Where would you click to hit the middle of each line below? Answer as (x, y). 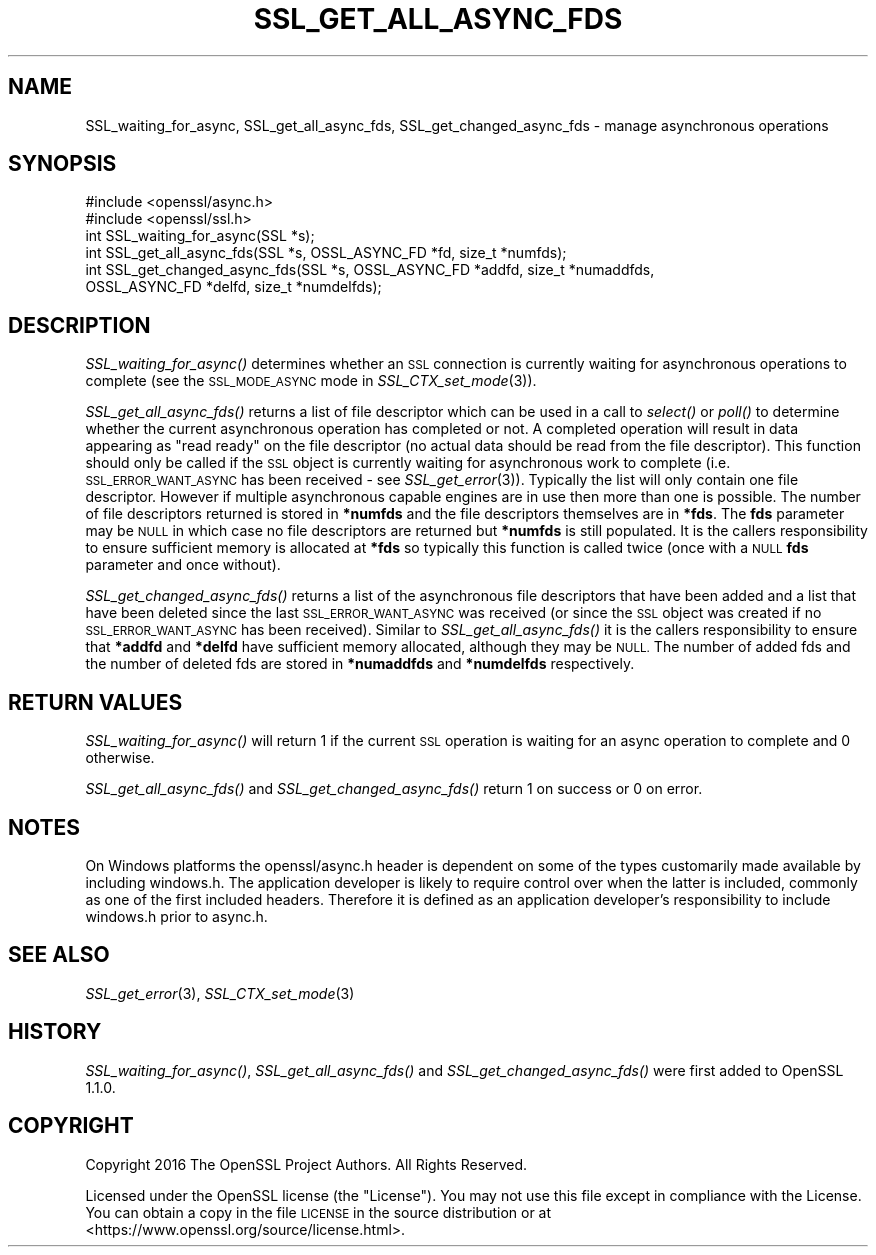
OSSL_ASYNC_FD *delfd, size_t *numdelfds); (233, 287)
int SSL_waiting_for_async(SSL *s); (200, 236)
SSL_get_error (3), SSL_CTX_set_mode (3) (220, 993)
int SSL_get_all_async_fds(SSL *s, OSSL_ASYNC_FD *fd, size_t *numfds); (326, 253)
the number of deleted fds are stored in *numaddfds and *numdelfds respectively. (360, 664)
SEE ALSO (59, 955)
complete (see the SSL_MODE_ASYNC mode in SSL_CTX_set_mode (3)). (311, 381)
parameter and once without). (183, 565)
